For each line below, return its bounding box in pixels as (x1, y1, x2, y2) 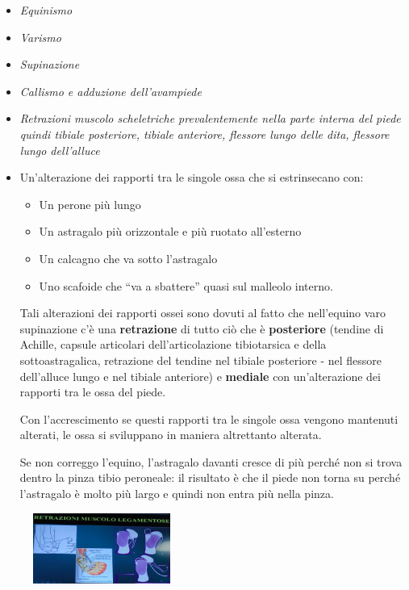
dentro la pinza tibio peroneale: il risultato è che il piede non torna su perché (19, 469, 401, 486)
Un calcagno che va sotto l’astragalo (39, 249, 218, 266)
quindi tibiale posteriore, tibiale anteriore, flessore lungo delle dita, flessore (19, 125, 390, 142)
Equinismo (19, 2, 73, 18)
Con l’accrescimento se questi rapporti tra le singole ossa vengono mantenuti (19, 410, 399, 427)
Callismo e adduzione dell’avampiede (19, 82, 202, 99)
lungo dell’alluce (19, 141, 100, 158)
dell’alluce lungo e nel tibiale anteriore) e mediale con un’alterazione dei (19, 367, 381, 384)
